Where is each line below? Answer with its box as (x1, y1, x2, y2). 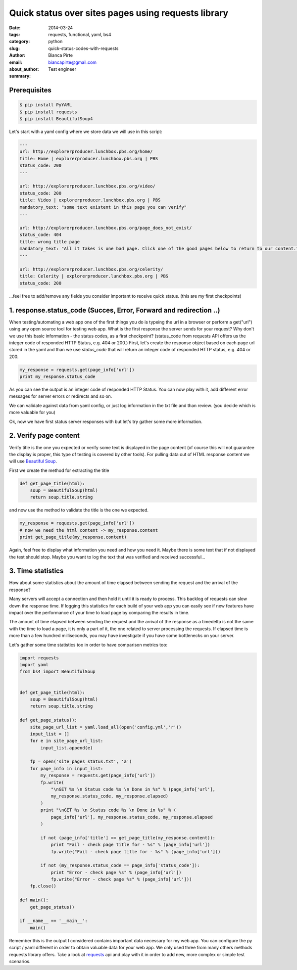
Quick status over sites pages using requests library (9, 7, 229, 18)
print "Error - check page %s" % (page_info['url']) (50, 870, 182, 875)
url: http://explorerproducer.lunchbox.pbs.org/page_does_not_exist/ (19, 225, 192, 231)
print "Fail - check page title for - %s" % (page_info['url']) (50, 842, 210, 848)
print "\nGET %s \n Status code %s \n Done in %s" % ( (40, 807, 177, 813)
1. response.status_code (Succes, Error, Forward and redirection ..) (9, 306, 220, 314)
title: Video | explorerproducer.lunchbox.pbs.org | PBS (19, 197, 161, 203)
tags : (9, 31, 20, 37)
